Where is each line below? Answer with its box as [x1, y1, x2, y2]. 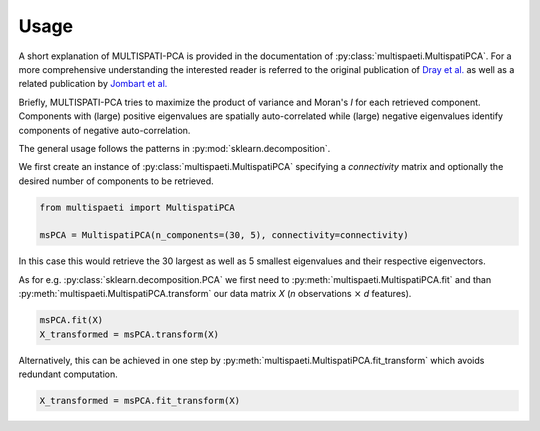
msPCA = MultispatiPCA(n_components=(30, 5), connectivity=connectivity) [39, 230, 409, 241]
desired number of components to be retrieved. [18, 175, 214, 187]
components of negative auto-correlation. [18, 124, 191, 136]
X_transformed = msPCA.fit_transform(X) [39, 395, 240, 406]
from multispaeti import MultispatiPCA [39, 201, 235, 213]
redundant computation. [18, 368, 119, 380]
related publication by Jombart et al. [18, 78, 168, 90]
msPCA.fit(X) [39, 315, 104, 326]
